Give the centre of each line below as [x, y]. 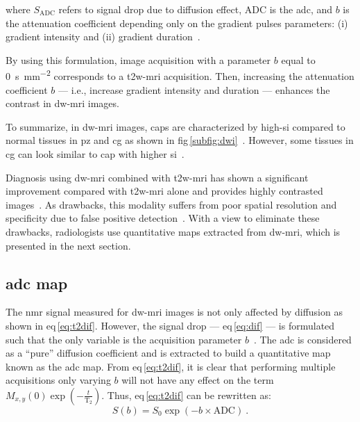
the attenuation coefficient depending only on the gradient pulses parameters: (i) [177, 23]
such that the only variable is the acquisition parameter [124, 339]
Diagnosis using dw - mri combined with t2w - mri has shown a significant [157, 177]
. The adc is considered [302, 339]
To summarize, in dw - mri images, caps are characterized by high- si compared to [175, 126]
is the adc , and [301, 9]
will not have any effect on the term [198, 380]
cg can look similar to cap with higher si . [95, 154]
